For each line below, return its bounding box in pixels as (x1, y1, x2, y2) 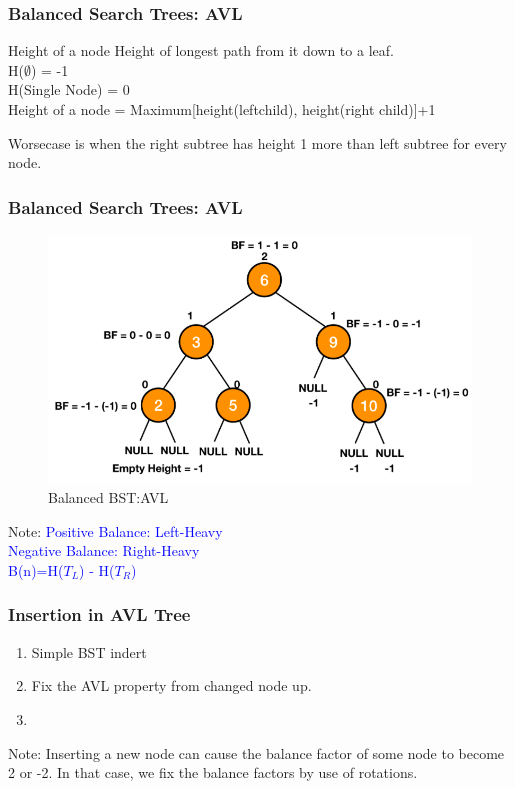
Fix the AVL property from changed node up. (31, 675, 312, 696)
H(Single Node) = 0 (8, 79, 130, 100)
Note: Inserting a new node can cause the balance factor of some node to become (8, 742, 505, 763)
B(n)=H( (8, 559, 64, 580)
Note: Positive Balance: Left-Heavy (8, 520, 223, 541)
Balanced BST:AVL (48, 487, 169, 508)
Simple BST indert (31, 641, 147, 662)
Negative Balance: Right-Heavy (8, 540, 200, 561)
